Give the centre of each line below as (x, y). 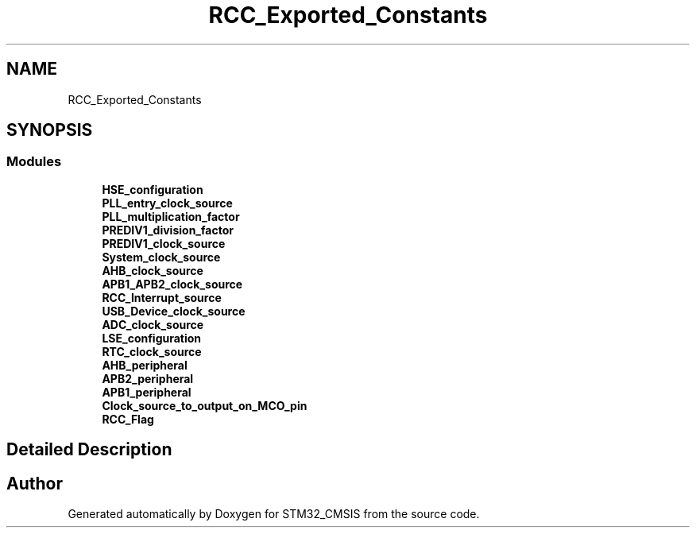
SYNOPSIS (50, 130)
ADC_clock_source (153, 324)
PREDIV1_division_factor (168, 230)
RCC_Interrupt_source (162, 297)
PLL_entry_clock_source (167, 203)
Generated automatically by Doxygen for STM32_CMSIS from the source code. (274, 514)
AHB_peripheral (145, 365)
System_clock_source (161, 257)
